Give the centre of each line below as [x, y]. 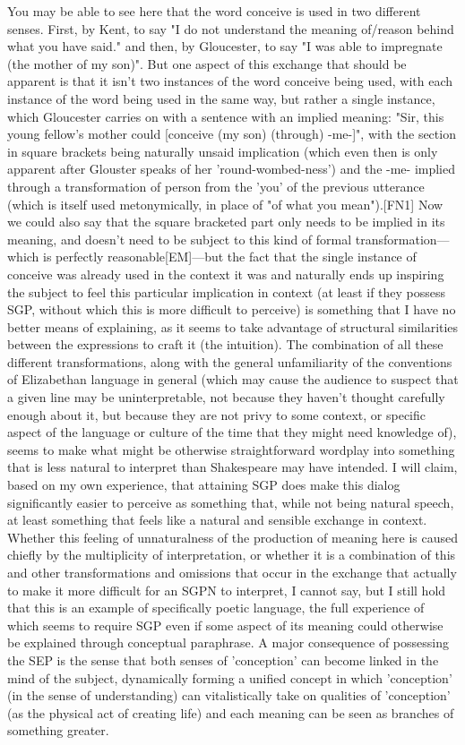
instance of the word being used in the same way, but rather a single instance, [221, 98]
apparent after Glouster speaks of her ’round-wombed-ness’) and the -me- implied [232, 169]
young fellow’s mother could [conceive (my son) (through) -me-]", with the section [232, 134]
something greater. [58, 730]
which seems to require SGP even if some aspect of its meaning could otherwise [225, 625]
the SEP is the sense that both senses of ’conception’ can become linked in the [223, 659]
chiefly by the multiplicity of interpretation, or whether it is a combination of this [232, 555]
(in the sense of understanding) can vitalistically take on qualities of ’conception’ [229, 695]
